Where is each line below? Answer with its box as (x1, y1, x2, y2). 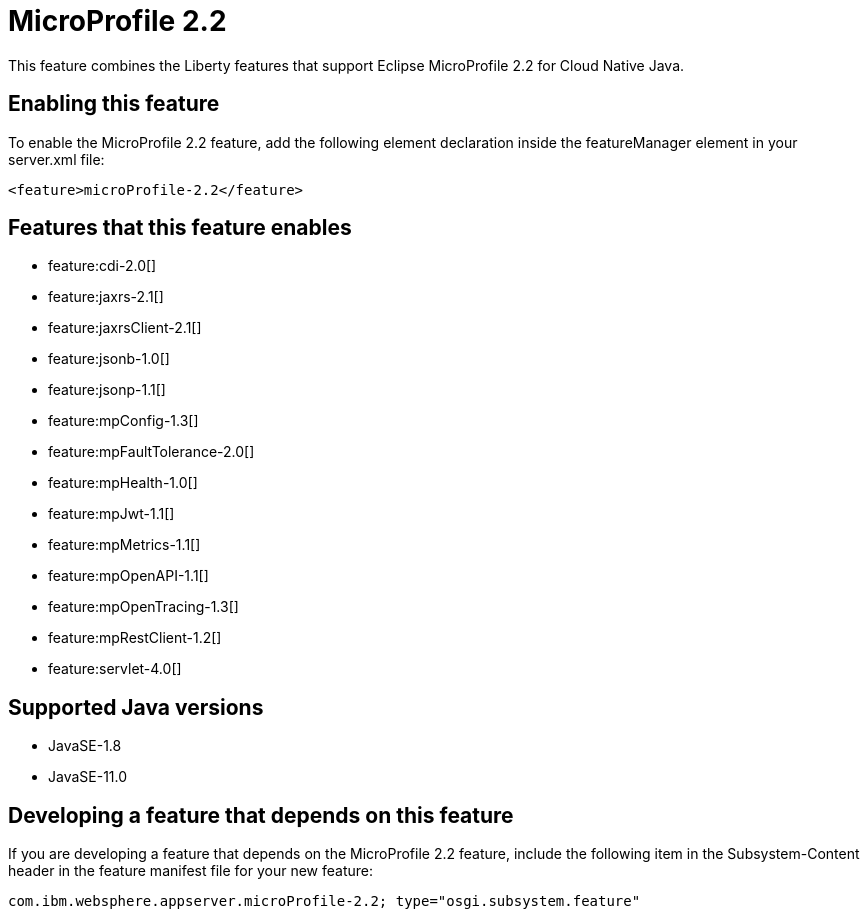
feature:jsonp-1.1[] (48, 381, 166, 399)
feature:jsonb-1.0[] (48, 350, 170, 368)
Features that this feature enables (8, 215, 352, 241)
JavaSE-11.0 (48, 768, 128, 786)
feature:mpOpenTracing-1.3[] (48, 598, 239, 616)
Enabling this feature (8, 91, 220, 117)
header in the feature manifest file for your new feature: (8, 862, 374, 880)
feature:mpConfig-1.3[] (48, 412, 199, 430)
